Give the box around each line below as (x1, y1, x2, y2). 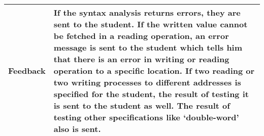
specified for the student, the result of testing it (53, 88, 249, 100)
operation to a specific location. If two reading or (53, 65, 255, 76)
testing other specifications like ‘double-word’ (53, 111, 239, 123)
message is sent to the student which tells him (53, 41, 243, 53)
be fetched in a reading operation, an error (53, 30, 229, 41)
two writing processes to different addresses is (53, 76, 241, 88)
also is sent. (53, 123, 101, 134)
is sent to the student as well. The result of (53, 100, 230, 111)
